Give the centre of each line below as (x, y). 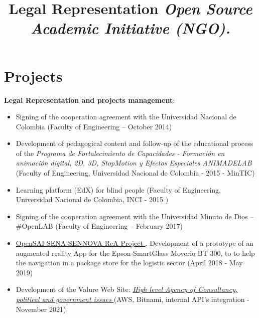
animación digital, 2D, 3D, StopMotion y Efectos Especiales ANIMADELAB (134, 163)
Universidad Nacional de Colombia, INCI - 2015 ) (92, 199)
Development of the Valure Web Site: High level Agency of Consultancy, (127, 289)
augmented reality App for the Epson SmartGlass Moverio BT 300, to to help (135, 253)
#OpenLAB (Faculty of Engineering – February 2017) (99, 226)
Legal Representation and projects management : (90, 100)
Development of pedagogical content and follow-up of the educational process (135, 143)
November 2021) (41, 309)
